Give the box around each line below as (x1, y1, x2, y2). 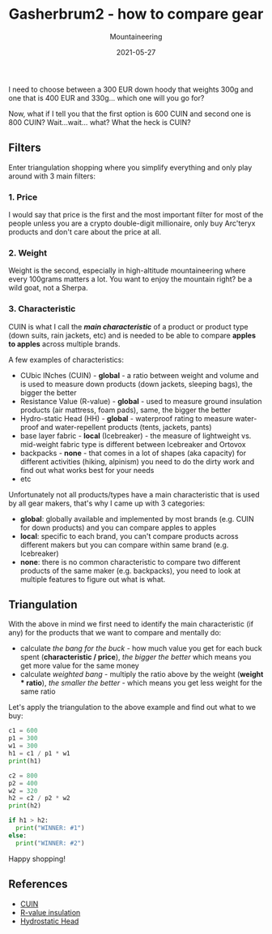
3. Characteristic (8, 303, 76, 315)
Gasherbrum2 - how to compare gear (8, 5, 264, 24)
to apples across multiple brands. (8, 338, 121, 349)
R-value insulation (19, 907, 81, 917)
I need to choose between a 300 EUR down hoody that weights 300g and (8, 84, 253, 94)
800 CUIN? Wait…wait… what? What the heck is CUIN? (8, 117, 192, 127)
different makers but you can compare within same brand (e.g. (19, 540, 229, 549)
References (8, 877, 68, 891)
